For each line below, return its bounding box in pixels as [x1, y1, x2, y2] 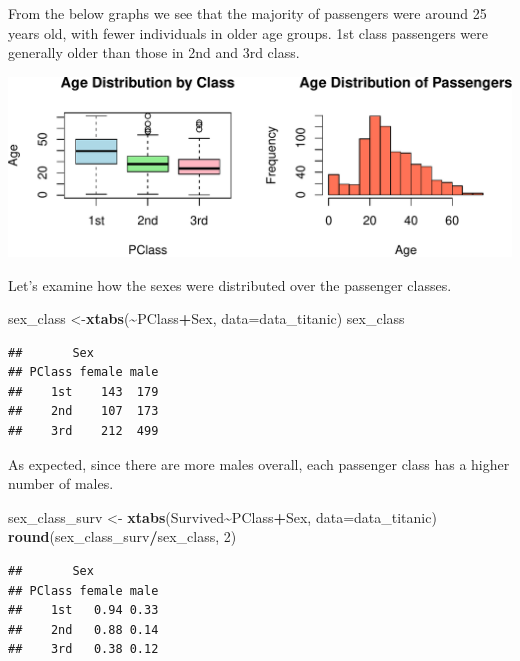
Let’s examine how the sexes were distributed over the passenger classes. [8, 274, 452, 295]
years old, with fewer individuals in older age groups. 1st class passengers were [8, 22, 489, 43]
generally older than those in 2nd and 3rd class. [8, 42, 300, 63]
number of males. [8, 473, 114, 494]
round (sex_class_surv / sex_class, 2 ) [8, 526, 237, 547]
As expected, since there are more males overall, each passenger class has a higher [8, 453, 510, 474]
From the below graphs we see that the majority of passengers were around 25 [8, 3, 487, 23]
